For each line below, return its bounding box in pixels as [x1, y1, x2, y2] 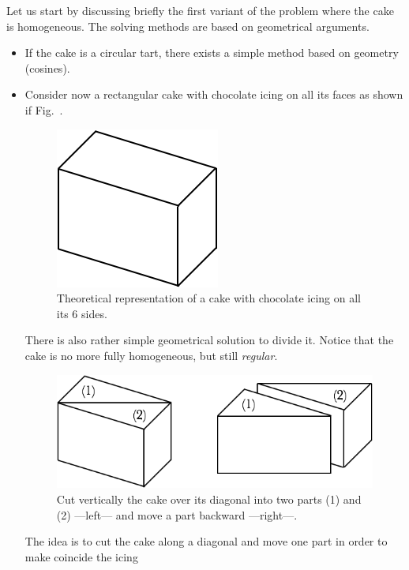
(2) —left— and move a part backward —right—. [56, 506, 298, 523]
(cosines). [24, 59, 70, 76]
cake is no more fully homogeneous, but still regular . [24, 347, 278, 363]
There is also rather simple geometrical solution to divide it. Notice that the [24, 332, 394, 348]
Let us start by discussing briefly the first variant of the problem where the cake [6, 2, 394, 18]
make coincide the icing [24, 548, 138, 564]
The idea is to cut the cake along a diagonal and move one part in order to [24, 533, 388, 549]
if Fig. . [24, 101, 63, 118]
